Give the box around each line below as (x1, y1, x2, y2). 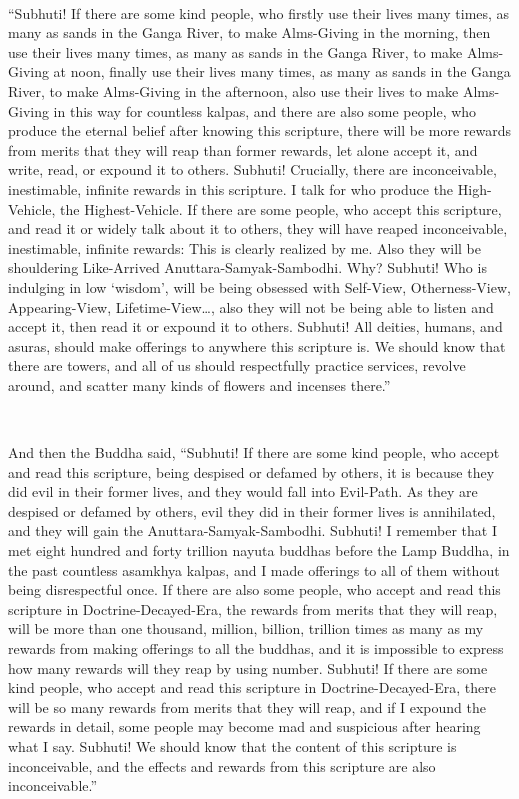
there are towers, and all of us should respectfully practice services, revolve (8, 355, 466, 376)
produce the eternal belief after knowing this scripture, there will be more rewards (8, 120, 512, 141)
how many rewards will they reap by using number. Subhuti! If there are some (8, 657, 488, 678)
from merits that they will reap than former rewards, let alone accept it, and (8, 139, 478, 160)
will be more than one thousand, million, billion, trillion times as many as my (8, 618, 484, 639)
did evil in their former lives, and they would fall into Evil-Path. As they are (8, 481, 478, 502)
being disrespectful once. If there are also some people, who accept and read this (8, 579, 501, 600)
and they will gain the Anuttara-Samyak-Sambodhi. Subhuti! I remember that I (8, 520, 498, 541)
